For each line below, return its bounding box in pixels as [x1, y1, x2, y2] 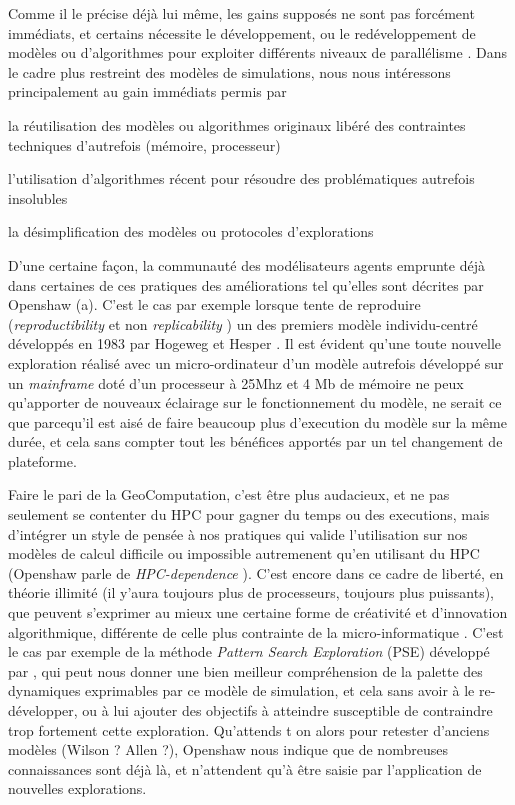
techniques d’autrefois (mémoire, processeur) [8, 134, 281, 155]
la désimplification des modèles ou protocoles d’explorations [8, 221, 374, 242]
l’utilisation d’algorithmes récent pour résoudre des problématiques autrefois [8, 168, 475, 189]
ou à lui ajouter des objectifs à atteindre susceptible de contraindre [82, 700, 493, 720]
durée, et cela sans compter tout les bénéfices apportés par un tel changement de [8, 431, 503, 452]
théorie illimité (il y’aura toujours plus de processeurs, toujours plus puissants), [8, 582, 494, 603]
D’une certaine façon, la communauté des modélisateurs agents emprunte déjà [8, 254, 485, 275]
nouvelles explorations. [8, 778, 147, 799]
